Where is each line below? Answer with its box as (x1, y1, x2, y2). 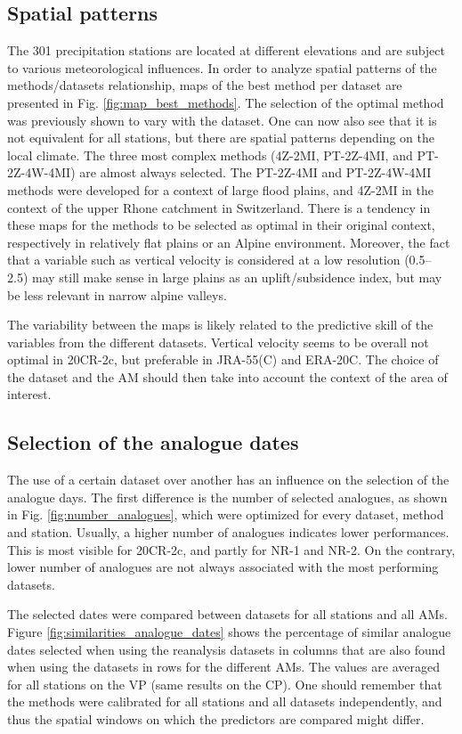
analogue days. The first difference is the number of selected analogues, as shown (7, 487, 448, 506)
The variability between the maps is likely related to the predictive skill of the (7, 315, 434, 334)
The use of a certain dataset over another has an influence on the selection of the (7, 470, 450, 489)
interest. (7, 385, 52, 404)
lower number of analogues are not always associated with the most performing (7, 558, 439, 576)
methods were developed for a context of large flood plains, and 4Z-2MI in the (7, 180, 434, 199)
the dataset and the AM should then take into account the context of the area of (7, 367, 448, 386)
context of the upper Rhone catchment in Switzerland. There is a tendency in (7, 198, 431, 216)
